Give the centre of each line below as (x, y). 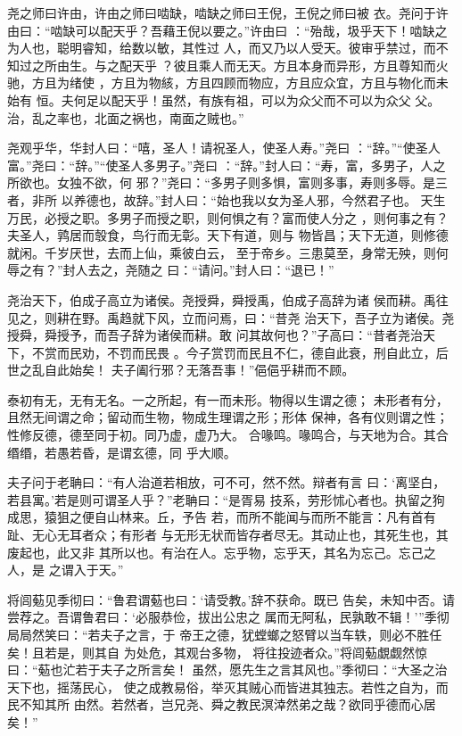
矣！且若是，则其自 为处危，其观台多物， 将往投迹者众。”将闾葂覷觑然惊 (217, 652)
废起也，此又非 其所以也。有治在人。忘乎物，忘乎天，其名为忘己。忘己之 (222, 552)
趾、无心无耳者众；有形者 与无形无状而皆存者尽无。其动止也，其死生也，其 (228, 535)
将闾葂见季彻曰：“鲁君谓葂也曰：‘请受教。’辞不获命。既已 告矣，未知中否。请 (231, 599)
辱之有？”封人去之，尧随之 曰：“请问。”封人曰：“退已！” (171, 270)
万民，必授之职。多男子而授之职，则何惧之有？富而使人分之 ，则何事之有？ (228, 217)
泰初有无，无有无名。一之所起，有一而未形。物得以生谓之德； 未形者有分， (228, 399)
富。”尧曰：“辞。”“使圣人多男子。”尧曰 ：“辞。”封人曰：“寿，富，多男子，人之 (227, 165)
